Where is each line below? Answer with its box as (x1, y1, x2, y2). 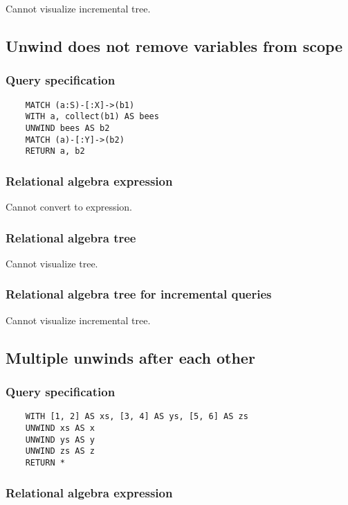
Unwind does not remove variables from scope (6, 35, 343, 56)
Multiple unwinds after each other (6, 346, 255, 368)
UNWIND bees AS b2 (25, 123, 110, 133)
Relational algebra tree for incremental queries (6, 285, 272, 303)
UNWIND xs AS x (25, 423, 95, 433)
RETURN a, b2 (25, 146, 85, 157)
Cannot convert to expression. (6, 200, 133, 214)
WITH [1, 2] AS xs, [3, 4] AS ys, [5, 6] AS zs (25, 411, 248, 422)
